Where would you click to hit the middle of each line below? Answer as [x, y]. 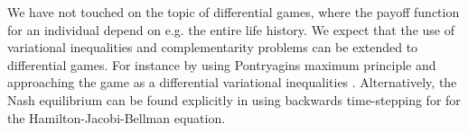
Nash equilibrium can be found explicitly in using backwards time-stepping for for [234, 99]
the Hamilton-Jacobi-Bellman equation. [117, 117]
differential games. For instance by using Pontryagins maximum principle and [222, 64]
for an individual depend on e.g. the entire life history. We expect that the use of [231, 29]
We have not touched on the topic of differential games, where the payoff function [234, 12]
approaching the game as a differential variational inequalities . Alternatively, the [232, 82]
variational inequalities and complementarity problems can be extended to [213, 47]
